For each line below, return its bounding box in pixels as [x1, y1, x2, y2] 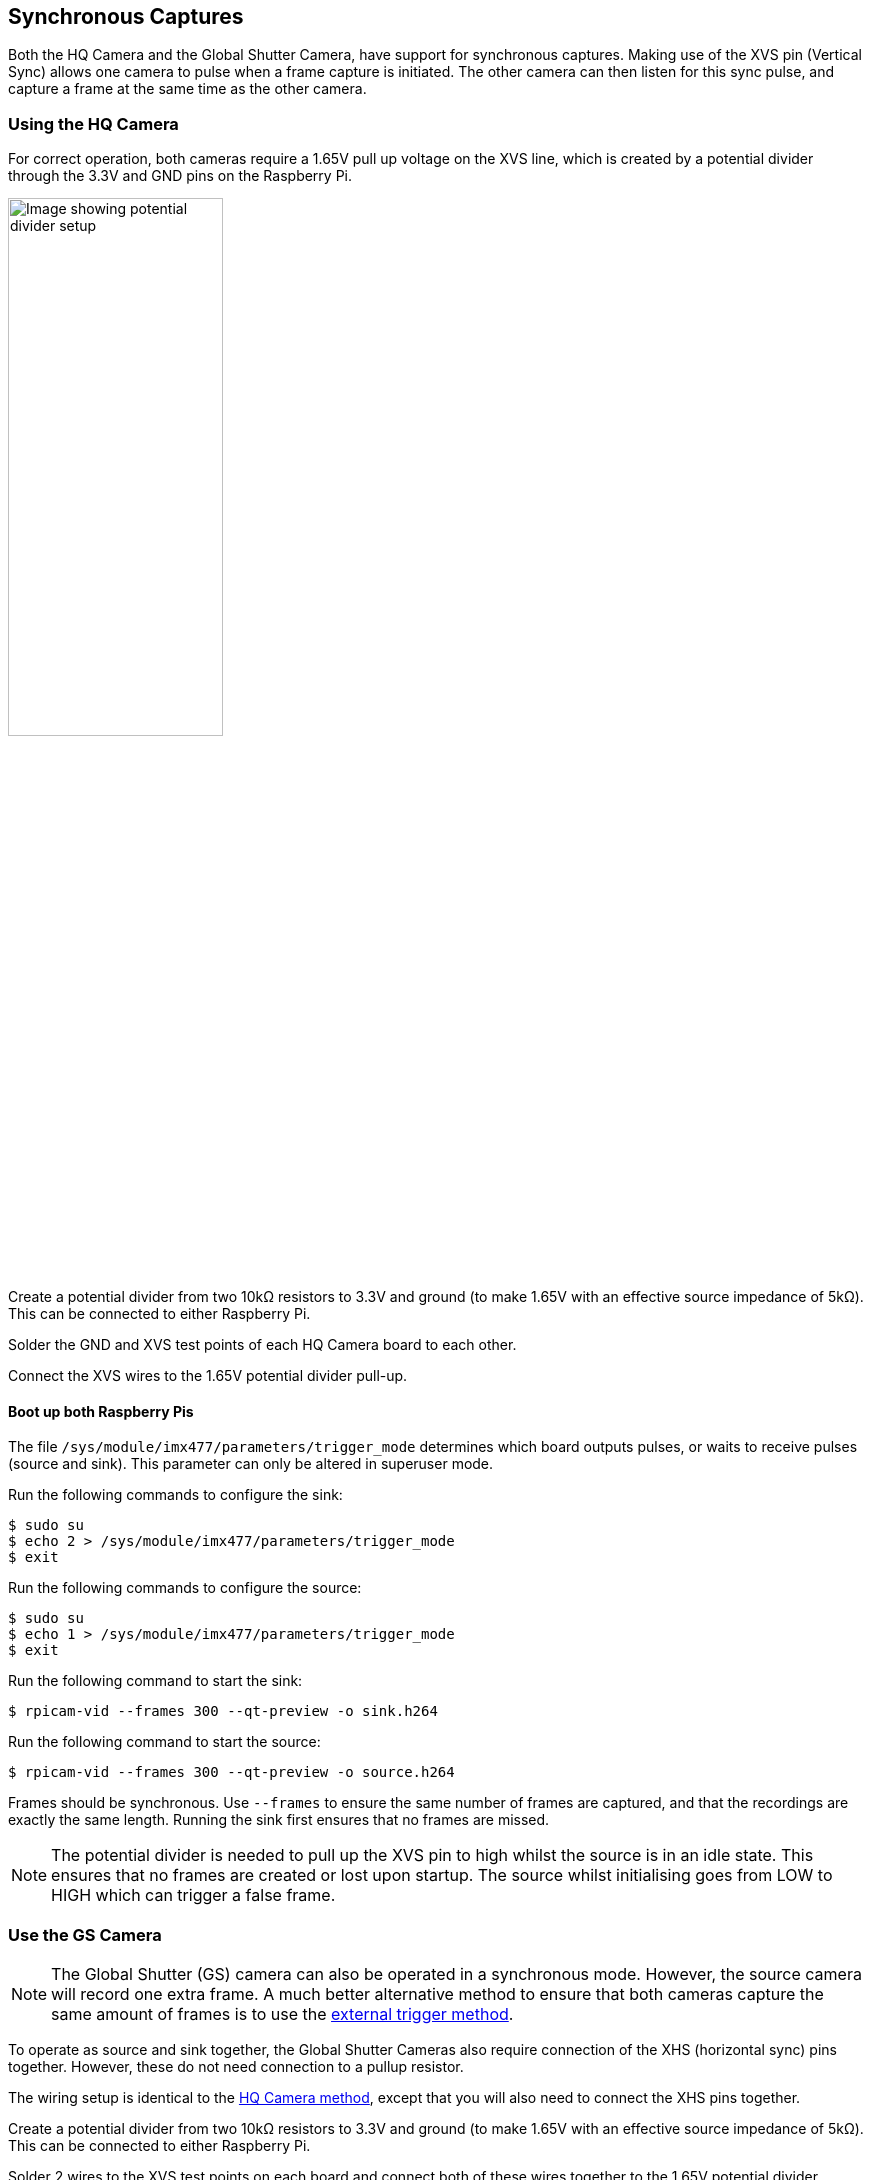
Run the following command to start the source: [8, 1733, 321, 1751]
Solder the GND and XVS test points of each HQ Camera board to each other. [8, 1336, 517, 1354]
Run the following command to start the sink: [8, 1672, 303, 1690]
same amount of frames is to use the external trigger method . [51, 2004, 514, 2025]
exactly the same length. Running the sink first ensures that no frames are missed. [8, 1811, 550, 1829]
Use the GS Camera [8, 1924, 162, 1945]
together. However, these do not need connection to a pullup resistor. [8, 2058, 464, 2076]
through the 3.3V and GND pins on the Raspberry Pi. [8, 167, 353, 185]
